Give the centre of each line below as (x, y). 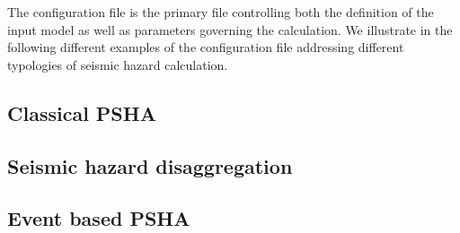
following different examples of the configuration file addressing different (206, 47)
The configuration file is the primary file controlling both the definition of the (221, 12)
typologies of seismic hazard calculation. (118, 64)
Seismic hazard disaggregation (150, 165)
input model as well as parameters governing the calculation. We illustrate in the (230, 29)
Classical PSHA (82, 112)
